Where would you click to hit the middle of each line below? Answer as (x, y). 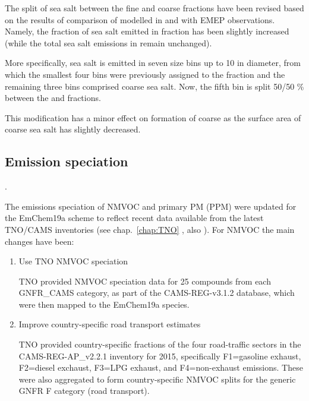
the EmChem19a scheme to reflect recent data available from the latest (134, 218)
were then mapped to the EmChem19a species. (104, 304)
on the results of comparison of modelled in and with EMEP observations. (140, 19)
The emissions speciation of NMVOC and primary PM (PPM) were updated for (151, 206)
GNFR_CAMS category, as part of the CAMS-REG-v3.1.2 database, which (157, 293)
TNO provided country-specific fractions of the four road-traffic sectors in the (160, 344)
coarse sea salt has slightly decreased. (73, 129)
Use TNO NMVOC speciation (73, 261)
